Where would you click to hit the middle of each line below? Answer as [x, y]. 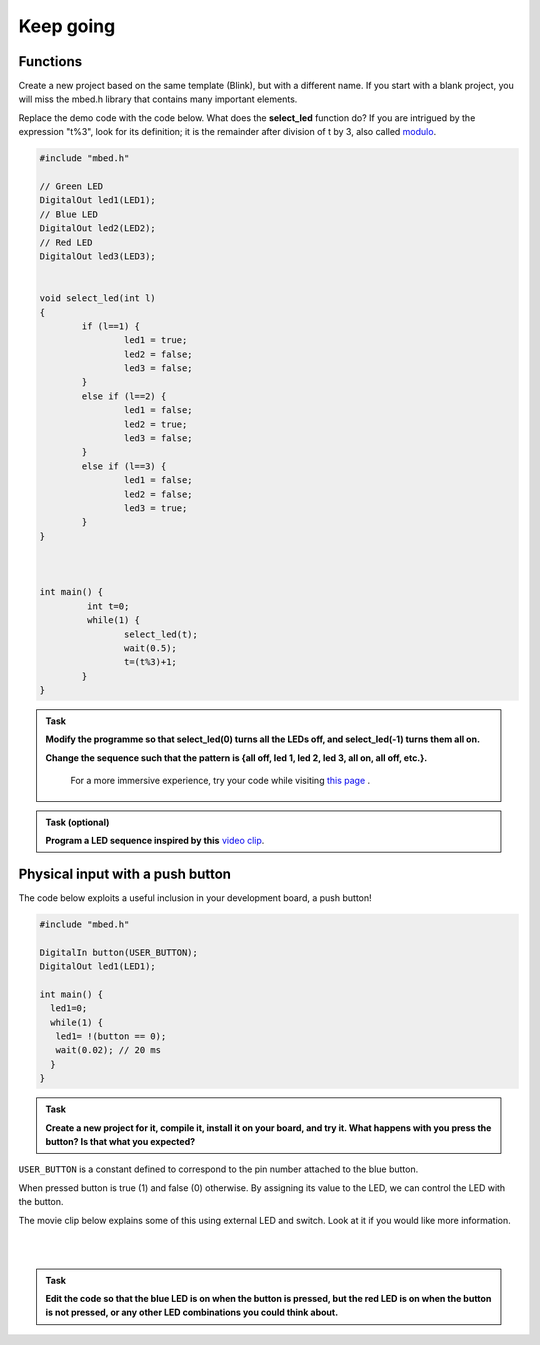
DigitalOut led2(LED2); [98, 228]
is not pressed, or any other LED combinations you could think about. [192, 1312]
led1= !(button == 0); [111, 1036]
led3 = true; [155, 508]
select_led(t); [161, 634]
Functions [50, 61]
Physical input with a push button [125, 873]
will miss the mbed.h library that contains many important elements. [158, 99]
